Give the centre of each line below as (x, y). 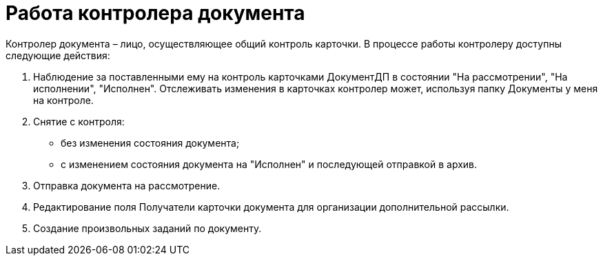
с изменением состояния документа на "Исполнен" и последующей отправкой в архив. (269, 164)
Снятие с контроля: (79, 121)
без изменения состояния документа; (150, 143)
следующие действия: (58, 55)
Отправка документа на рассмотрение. (127, 185)
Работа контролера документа (155, 13)
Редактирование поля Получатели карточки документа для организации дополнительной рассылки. (271, 207)
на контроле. (63, 100)
